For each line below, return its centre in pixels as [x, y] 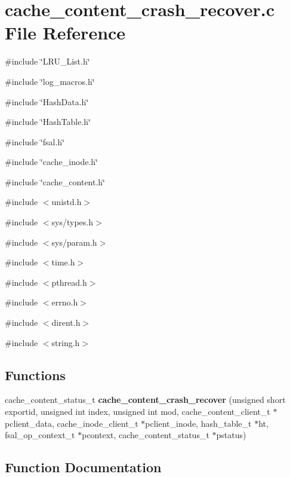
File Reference [65, 33]
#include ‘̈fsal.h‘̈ [35, 141]
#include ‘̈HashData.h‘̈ [47, 101]
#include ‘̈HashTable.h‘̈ [48, 122]
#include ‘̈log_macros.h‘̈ [50, 81]
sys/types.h [72, 222]
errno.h [65, 302]
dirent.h [66, 322]
